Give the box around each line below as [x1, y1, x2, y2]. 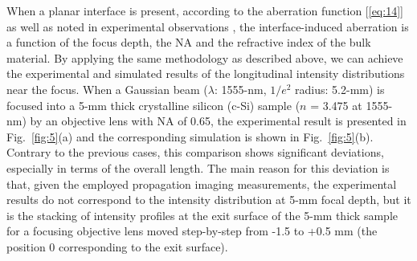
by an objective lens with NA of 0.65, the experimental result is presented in [30, 112, 407, 129]
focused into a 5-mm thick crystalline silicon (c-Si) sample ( [6, 96, 300, 113]
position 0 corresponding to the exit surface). [6, 238, 228, 255]
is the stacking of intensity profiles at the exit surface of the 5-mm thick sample [6, 206, 398, 223]
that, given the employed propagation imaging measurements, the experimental [6, 175, 397, 192]
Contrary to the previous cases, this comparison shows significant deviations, [6, 144, 384, 161]
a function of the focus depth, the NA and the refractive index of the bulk [6, 34, 371, 51]
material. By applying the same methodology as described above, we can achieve [6, 49, 403, 66]
